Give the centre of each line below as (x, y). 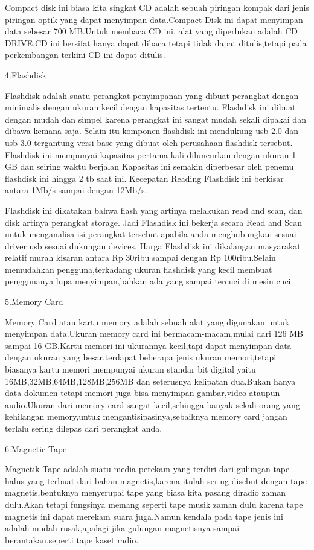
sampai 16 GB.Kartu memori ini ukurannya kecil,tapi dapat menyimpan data (148, 345)
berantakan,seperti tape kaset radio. (72, 539)
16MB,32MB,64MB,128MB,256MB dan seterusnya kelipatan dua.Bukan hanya (150, 381)
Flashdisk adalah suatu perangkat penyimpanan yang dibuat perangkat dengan (152, 95)
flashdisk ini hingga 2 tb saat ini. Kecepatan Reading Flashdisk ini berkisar (144, 178)
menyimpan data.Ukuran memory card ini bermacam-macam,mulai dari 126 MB (154, 334)
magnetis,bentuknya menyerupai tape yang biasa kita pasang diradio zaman (146, 492)
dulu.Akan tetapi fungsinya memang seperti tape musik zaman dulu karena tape (154, 504)
